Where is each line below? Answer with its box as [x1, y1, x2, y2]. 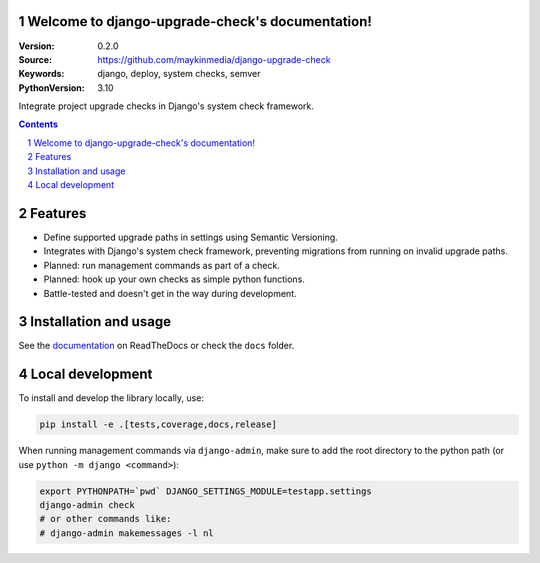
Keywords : [18, 68, 65, 80]
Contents [18, 118, 59, 130]
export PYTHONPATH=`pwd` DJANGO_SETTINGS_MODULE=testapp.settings [39, 485, 372, 497]
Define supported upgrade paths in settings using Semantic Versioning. [43, 231, 339, 243]
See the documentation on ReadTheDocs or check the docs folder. [18, 340, 295, 352]
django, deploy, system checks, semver [97, 68, 261, 80]
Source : [18, 53, 53, 65]
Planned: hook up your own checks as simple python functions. [43, 273, 305, 285]
